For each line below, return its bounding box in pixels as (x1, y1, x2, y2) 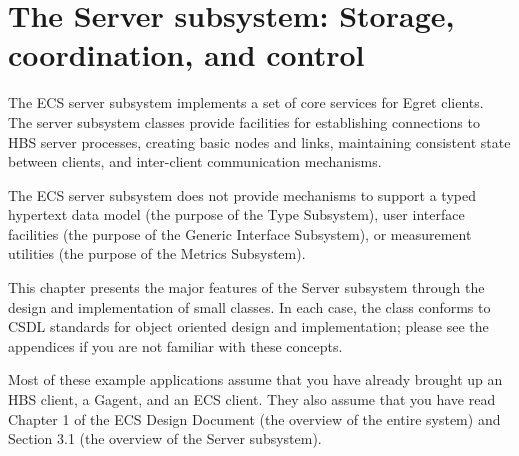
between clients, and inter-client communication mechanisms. (8, 151, 382, 172)
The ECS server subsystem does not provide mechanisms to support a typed (8, 184, 476, 205)
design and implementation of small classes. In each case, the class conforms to (8, 296, 491, 317)
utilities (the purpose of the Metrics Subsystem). (8, 243, 306, 264)
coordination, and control (8, 34, 365, 75)
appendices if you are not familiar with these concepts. (8, 335, 343, 356)
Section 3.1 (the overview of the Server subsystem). (8, 428, 322, 449)
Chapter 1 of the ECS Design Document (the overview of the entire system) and (8, 408, 501, 429)
